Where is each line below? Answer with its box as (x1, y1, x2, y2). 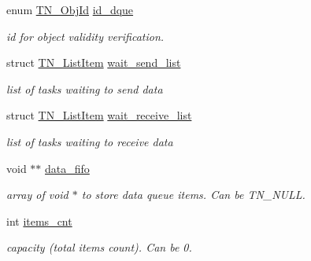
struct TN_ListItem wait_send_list (6, 54, 181, 71)
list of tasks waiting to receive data (6, 133, 173, 149)
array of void (6, 186, 68, 203)
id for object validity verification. (6, 28, 165, 44)
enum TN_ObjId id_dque (6, 2, 134, 17)
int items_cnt (6, 212, 72, 229)
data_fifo (45, 160, 90, 176)
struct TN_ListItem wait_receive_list (6, 107, 192, 123)
